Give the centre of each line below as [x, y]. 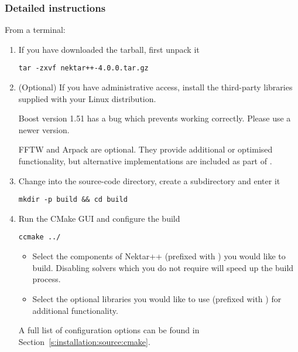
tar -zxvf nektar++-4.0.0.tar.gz [83, 68]
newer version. [44, 129]
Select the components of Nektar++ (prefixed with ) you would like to [159, 256]
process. [47, 279]
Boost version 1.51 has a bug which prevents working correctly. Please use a [155, 118]
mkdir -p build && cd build [73, 200]
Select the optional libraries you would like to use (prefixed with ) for [157, 298]
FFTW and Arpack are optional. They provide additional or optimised [145, 149]
